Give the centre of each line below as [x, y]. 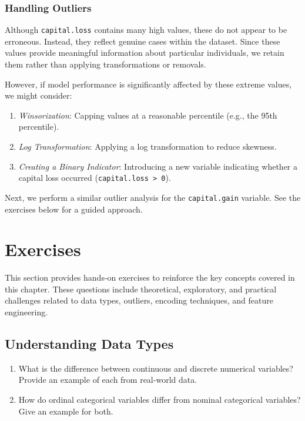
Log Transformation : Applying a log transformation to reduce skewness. [148, 146]
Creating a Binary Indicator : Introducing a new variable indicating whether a [158, 166]
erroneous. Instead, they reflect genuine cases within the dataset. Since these [143, 41]
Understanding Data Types [89, 344]
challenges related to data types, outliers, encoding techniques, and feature [139, 300]
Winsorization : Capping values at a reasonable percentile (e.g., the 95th [148, 115]
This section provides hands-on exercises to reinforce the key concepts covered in [150, 277]
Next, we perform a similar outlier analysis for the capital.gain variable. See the [153, 197]
